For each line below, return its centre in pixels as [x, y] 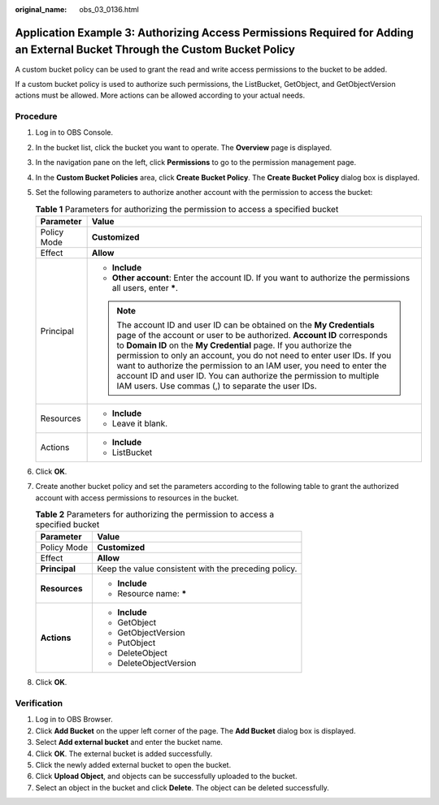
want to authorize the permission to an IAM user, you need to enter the [252, 366]
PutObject [137, 643]
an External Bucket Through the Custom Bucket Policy [155, 50]
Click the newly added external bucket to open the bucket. [133, 765]
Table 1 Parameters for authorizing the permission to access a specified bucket [187, 209]
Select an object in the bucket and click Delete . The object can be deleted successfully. [182, 787]
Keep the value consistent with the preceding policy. [197, 569]
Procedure [36, 116]
